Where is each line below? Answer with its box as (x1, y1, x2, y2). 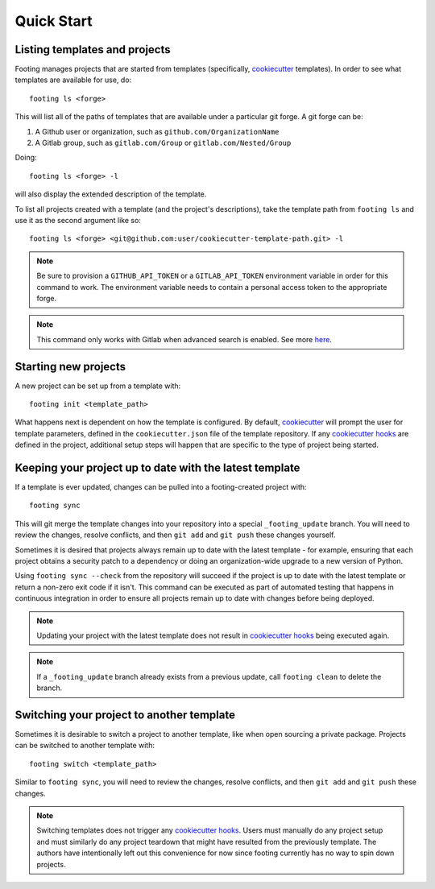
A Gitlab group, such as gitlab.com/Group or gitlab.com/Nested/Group (35, 138, 292, 148)
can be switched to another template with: (14, 741, 155, 750)
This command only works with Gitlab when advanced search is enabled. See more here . (36, 334, 332, 344)
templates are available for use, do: (14, 75, 132, 85)
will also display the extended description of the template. (14, 189, 207, 199)
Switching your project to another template (14, 708, 235, 722)
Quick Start (14, 12, 93, 30)
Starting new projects (14, 359, 126, 374)
